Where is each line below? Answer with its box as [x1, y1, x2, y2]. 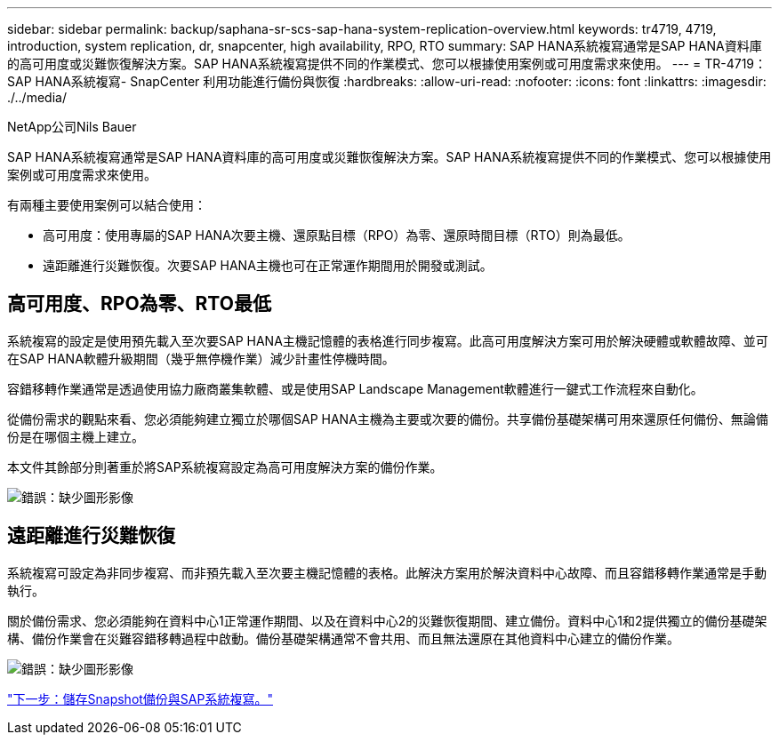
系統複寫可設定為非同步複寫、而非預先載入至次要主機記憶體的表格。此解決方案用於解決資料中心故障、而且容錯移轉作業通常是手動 [7, 564, 767, 580]
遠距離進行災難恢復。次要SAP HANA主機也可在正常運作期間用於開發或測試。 [43, 258, 493, 273]
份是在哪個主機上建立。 [7, 428, 144, 444]
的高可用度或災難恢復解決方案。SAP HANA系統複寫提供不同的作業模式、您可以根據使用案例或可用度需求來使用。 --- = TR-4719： [7, 56, 767, 71]
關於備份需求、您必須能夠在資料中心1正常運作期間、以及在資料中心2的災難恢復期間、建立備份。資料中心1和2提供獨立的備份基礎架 [7, 612, 767, 628]
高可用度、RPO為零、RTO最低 [7, 292, 271, 315]
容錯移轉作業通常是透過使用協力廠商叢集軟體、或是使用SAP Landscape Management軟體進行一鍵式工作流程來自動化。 [7, 380, 703, 396]
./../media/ [7, 90, 67, 105]
